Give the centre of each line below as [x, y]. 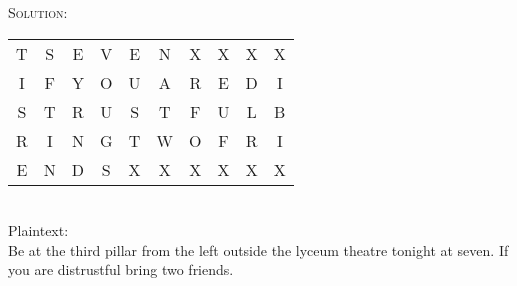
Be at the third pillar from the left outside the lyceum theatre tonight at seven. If [258, 249]
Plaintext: [38, 230]
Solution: [38, 12]
